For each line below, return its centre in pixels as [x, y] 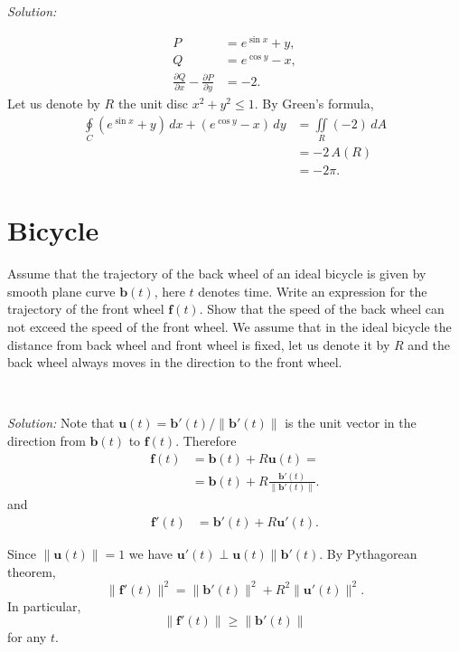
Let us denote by [54, 104]
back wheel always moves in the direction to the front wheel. [175, 362]
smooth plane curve [61, 291]
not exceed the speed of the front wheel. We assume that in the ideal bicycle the [229, 326]
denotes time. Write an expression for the [313, 291]
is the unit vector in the [351, 423]
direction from [47, 440]
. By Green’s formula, [314, 104]
